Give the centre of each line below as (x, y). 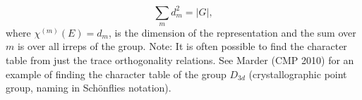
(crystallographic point (298, 74)
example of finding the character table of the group (116, 74)
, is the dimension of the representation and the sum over (232, 32)
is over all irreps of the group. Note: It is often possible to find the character (182, 46)
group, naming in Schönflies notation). (89, 88)
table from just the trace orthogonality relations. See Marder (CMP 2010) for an (180, 60)
